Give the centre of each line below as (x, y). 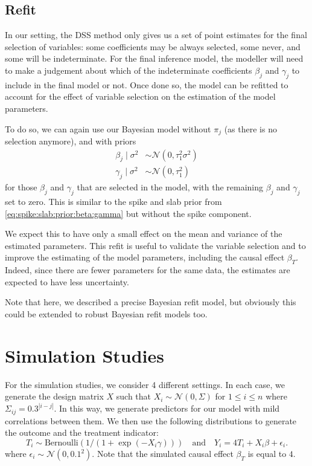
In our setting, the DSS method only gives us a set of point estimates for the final (156, 35)
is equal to (267, 453)
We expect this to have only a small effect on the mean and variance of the (144, 234)
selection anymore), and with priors (71, 141)
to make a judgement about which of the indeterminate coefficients (129, 70)
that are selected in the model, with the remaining (170, 187)
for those (21, 187)
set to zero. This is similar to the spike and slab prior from (113, 202)
